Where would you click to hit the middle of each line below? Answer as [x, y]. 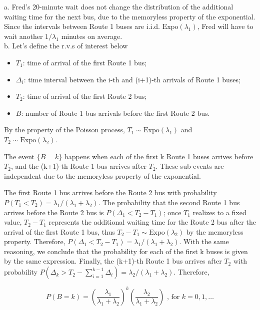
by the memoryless [215, 231]
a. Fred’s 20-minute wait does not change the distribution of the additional [119, 6]
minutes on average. [92, 36]
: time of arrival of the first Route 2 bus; [85, 96]
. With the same [204, 241]
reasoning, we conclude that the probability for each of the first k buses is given [126, 251]
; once [172, 212]
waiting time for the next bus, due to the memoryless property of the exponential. [130, 16]
